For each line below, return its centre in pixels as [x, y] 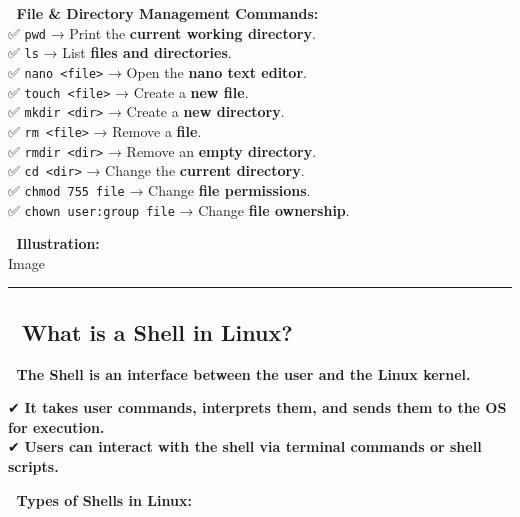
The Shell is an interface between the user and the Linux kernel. [243, 373]
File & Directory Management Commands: [167, 13]
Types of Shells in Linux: [104, 499]
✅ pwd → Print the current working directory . [162, 32]
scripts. [33, 465]
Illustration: [58, 243]
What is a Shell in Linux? [157, 331]
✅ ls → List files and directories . [120, 52]
